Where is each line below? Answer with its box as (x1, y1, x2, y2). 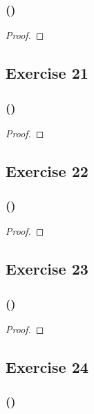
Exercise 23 (6, 258, 88, 279)
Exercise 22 (6, 160, 88, 181)
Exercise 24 (6, 355, 88, 377)
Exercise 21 (6, 62, 88, 84)
